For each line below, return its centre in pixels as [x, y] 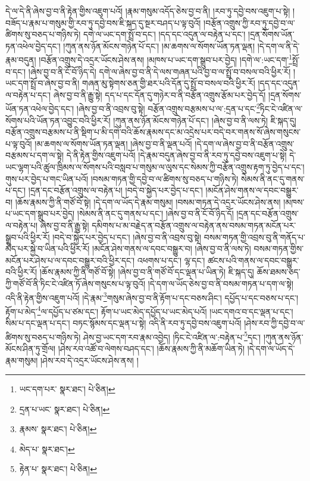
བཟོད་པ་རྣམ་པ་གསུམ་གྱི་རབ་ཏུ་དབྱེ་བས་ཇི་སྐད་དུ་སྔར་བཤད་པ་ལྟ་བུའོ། [103, 22]
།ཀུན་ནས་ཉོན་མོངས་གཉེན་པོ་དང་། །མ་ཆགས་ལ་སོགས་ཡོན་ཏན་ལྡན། [159, 46]
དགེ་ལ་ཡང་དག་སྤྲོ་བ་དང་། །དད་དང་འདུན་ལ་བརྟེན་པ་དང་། [164, 34]
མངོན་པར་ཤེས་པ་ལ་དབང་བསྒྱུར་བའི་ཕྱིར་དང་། [70, 260]
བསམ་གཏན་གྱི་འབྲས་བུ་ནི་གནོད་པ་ [255, 237]
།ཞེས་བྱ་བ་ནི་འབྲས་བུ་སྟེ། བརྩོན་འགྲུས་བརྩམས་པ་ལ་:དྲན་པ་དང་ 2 [168, 108]
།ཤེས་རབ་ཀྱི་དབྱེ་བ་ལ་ [275, 323]
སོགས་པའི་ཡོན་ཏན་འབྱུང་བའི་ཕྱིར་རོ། [58, 120]
